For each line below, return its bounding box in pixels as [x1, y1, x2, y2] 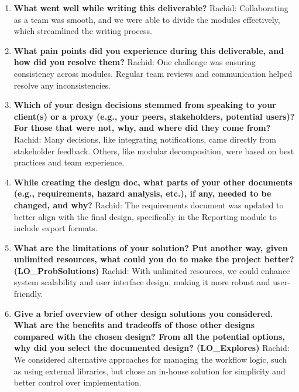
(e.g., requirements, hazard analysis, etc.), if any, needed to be [13, 187, 271, 200]
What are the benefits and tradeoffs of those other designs [13, 319, 255, 331]
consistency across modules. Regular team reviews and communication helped [13, 67, 293, 79]
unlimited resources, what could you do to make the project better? [13, 253, 294, 265]
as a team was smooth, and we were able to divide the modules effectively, [13, 13, 280, 25]
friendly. [13, 288, 43, 300]
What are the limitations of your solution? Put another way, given [13, 241, 288, 254]
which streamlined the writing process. [13, 25, 152, 37]
